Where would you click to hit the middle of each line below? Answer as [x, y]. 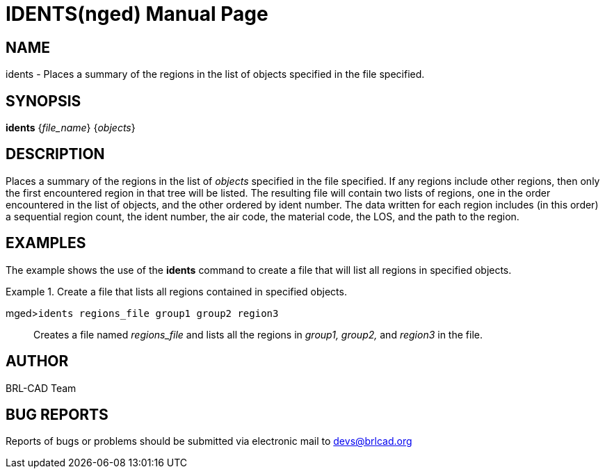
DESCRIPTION [55, 154]
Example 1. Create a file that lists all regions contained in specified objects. [176, 291]
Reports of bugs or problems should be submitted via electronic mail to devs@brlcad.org [209, 441]
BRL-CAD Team [41, 388]
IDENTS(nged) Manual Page [137, 14]
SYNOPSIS [43, 101]
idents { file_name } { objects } [71, 128]
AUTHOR [37, 361]
